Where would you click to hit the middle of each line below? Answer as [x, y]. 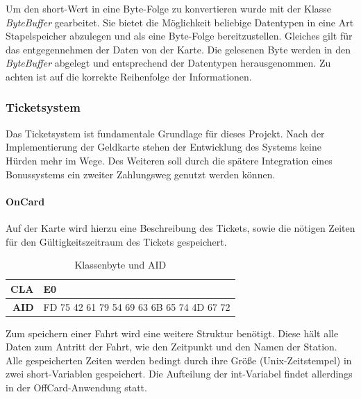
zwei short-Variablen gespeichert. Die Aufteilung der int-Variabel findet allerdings [179, 374]
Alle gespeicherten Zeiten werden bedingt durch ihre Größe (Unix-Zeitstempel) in [179, 360]
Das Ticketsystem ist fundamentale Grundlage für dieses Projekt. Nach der [165, 133]
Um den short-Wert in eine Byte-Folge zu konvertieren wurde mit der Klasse [169, 8]
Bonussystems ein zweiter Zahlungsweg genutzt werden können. [141, 174]
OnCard [25, 201]
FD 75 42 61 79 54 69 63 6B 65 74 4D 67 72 [137, 306]
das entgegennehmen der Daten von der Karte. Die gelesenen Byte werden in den [178, 49]
